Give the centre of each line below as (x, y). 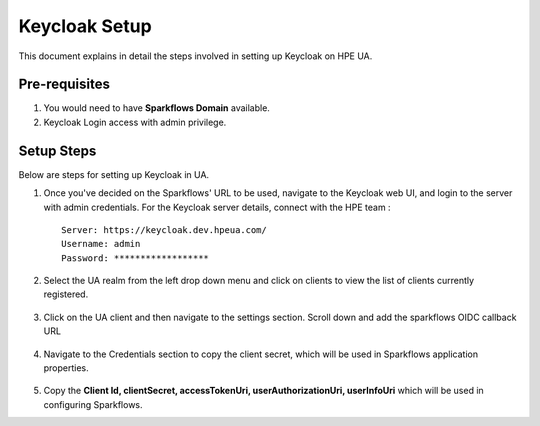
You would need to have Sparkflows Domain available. (156, 108)
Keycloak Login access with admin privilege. (135, 122)
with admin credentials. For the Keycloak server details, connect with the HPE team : (217, 207)
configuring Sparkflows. (93, 404)
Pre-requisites (64, 84)
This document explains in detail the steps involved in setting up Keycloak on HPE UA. (195, 56)
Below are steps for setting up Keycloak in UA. (114, 174)
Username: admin (101, 244)
